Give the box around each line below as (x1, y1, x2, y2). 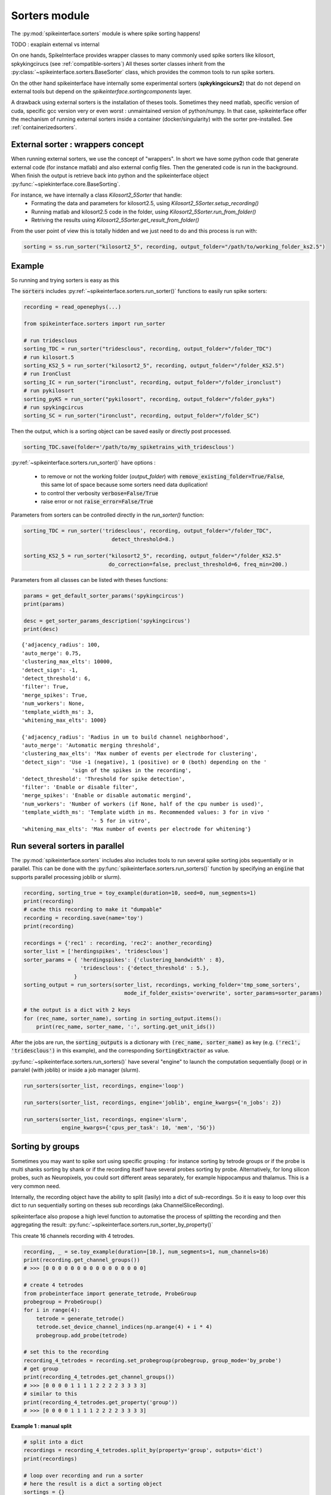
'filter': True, (21, 684, 69, 690)
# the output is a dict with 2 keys (23, 1006, 131, 1014)
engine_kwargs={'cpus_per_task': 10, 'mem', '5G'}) (61, 1124, 216, 1131)
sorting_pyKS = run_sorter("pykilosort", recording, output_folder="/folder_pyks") (23, 395, 276, 402)
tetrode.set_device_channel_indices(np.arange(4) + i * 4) (36, 1323, 213, 1331)
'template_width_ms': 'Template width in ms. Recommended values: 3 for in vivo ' (21, 809, 270, 816)
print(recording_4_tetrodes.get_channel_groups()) (23, 1374, 175, 1381)
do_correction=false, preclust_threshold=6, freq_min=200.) (108, 561, 288, 568)
